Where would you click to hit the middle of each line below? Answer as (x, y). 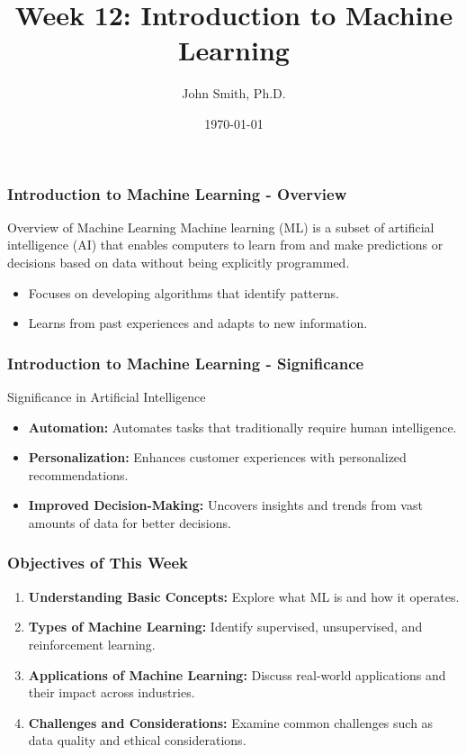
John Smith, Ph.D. (234, 93)
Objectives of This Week (98, 563)
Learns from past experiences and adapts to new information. (198, 323)
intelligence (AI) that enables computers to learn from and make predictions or (225, 245)
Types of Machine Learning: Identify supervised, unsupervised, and (225, 627)
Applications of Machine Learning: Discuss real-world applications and (237, 674)
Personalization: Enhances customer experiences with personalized (217, 457)
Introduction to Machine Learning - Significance (186, 363)
